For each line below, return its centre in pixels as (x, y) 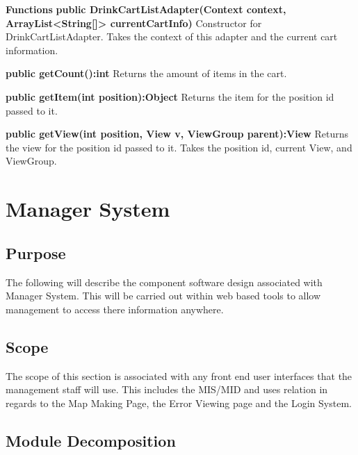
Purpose (36, 253)
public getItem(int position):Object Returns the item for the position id (170, 96)
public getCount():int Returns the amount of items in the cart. (146, 73)
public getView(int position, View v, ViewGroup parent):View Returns (177, 134)
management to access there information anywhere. (115, 309)
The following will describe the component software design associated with (164, 282)
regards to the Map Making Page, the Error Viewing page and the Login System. (179, 403)
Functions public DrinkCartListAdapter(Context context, (146, 9)
